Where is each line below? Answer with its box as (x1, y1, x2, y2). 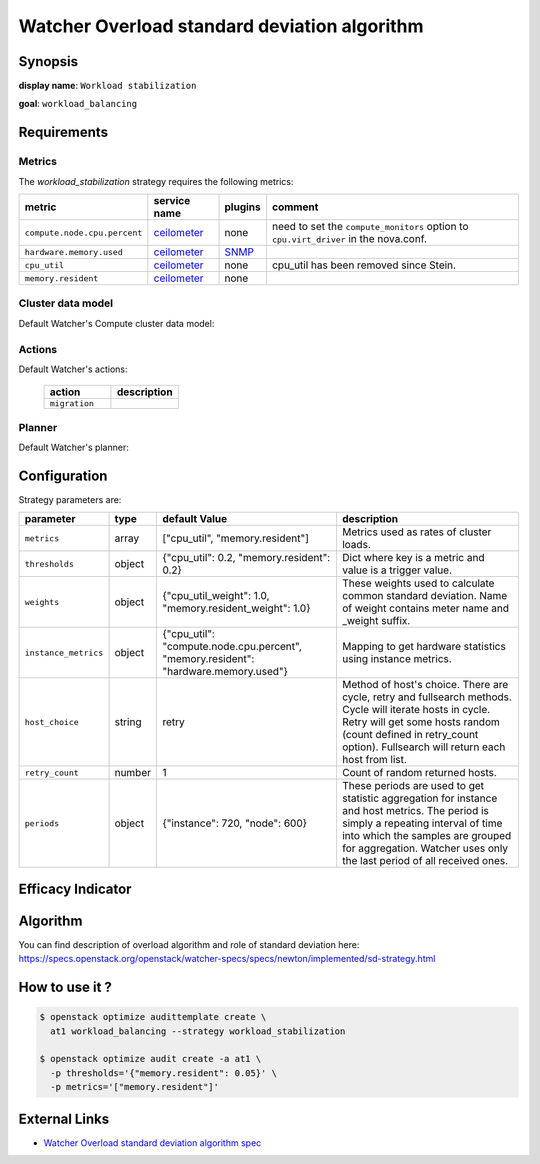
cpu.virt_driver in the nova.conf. (271, 232, 427, 245)
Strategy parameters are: (18, 493, 122, 505)
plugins (224, 200, 261, 214)
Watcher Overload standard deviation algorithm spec (43, 1136, 262, 1149)
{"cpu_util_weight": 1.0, (161, 589, 270, 603)
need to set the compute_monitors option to (271, 220, 469, 233)
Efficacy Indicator (18, 880, 132, 897)
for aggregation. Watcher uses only (341, 841, 509, 855)
